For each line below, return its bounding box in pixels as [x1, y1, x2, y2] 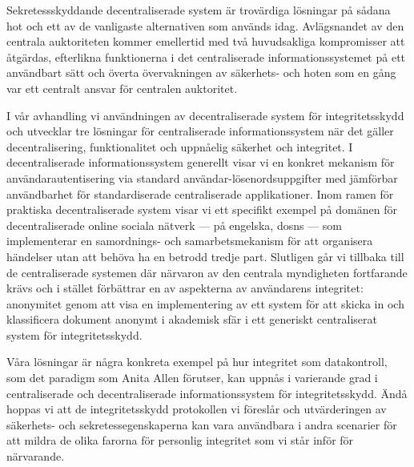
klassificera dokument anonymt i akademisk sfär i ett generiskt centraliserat [6, 311, 378, 328]
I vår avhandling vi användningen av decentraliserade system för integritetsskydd [6, 107, 404, 123]
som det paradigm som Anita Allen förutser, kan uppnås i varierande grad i [6, 369, 378, 386]
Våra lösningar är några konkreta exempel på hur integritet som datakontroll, [6, 353, 388, 370]
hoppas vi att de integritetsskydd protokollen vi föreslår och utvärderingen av [6, 401, 387, 417]
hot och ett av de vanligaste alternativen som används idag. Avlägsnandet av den [6, 17, 404, 34]
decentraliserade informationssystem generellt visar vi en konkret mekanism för [6, 154, 395, 171]
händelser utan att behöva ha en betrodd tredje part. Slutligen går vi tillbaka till [6, 248, 404, 264]
